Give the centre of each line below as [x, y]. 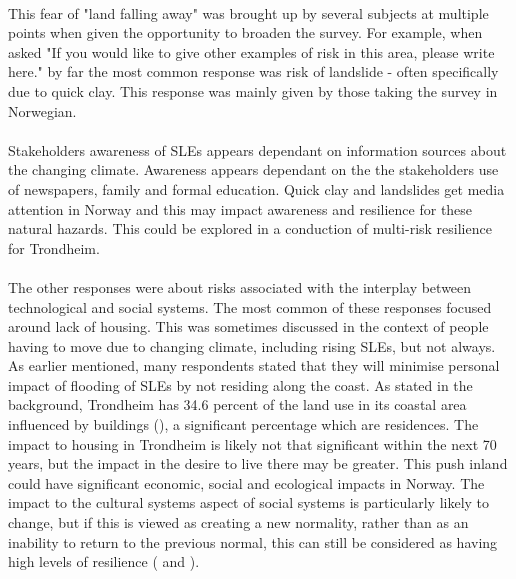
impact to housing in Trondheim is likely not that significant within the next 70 [252, 443]
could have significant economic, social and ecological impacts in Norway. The [246, 482]
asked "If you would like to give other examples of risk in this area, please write [251, 51]
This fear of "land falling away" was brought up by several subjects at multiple [248, 12]
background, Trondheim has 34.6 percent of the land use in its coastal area [237, 404]
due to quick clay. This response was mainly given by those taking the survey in [253, 90]
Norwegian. [42, 110]
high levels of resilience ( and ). [104, 561]
